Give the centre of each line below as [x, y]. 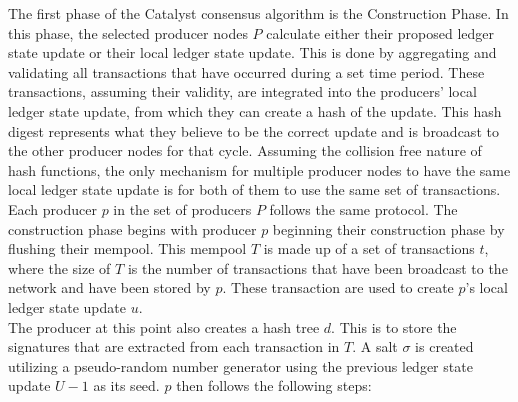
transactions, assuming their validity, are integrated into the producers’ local [242, 91]
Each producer [52, 208]
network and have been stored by [109, 287]
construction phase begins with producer [132, 228]
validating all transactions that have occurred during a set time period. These [246, 71]
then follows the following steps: [274, 385]
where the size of [59, 267]
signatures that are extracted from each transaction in [174, 346]
